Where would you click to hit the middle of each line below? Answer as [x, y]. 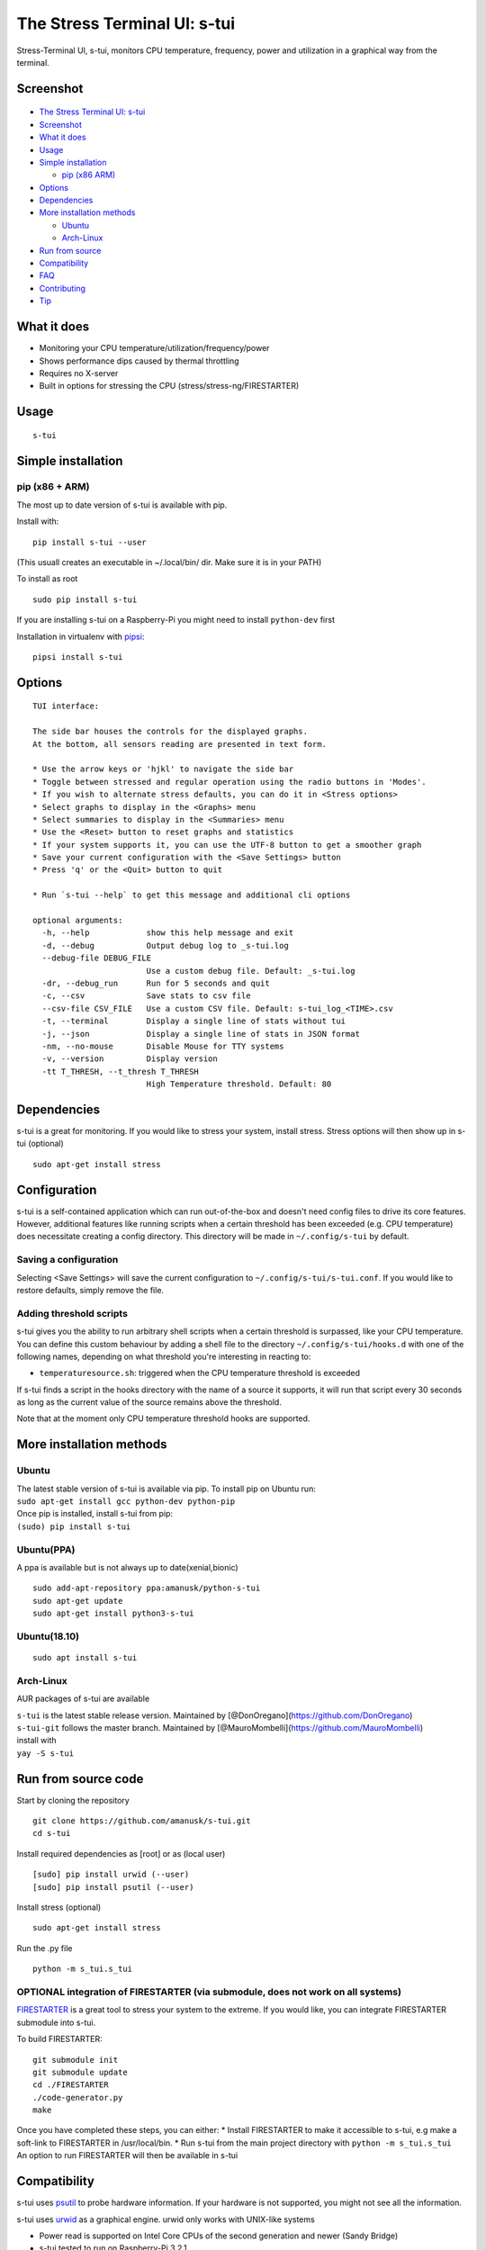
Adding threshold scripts [72, 1313]
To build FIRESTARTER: [59, 2039]
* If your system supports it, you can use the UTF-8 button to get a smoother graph [227, 845]
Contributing [62, 288]
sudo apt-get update [78, 1601]
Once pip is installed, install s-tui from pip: [94, 1514]
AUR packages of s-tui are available [83, 1699]
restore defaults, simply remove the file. [90, 1290]
